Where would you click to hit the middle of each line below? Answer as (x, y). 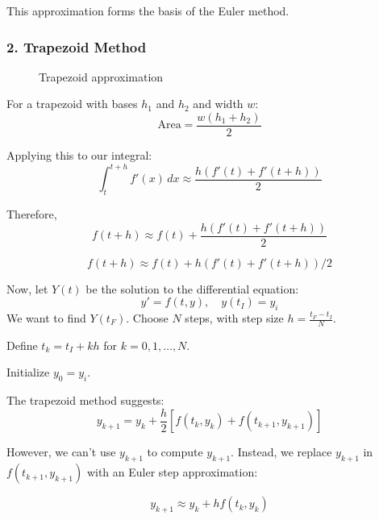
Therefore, (32, 213)
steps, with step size (234, 318)
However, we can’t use (61, 452)
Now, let (27, 288)
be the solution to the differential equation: (192, 288)
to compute (175, 452)
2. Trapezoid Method (77, 46)
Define (22, 345)
